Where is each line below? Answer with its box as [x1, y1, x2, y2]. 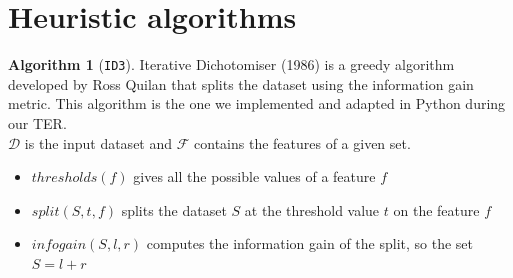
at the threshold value [244, 199, 380, 220]
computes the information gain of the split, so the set [146, 233, 473, 254]
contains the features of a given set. [194, 132, 411, 153]
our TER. [8, 112, 67, 133]
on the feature [393, 199, 480, 220]
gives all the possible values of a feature [133, 166, 376, 187]
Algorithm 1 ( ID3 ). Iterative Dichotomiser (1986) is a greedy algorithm [8, 54, 455, 75]
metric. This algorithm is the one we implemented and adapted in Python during [8, 93, 506, 114]
